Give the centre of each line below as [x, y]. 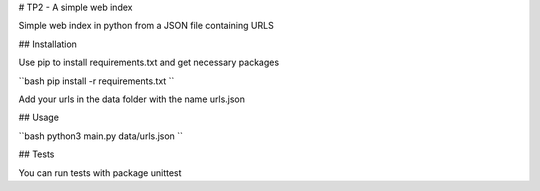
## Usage [39, 117]
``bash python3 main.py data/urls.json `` [101, 136]
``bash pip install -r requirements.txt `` [96, 81]
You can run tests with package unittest [100, 172]
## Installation [47, 44]
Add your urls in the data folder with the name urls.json [131, 99]
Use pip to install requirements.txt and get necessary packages [149, 62]
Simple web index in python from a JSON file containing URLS [146, 26]
